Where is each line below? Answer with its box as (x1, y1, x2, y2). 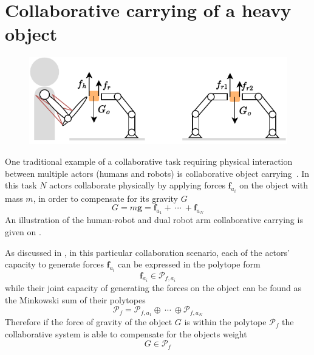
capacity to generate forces (5, 258, 104, 271)
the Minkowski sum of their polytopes (5, 293, 146, 306)
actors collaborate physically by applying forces (49, 179, 225, 191)
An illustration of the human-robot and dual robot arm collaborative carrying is (5, 213, 303, 226)
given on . (5, 226, 41, 238)
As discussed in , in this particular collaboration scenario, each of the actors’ (5, 246, 290, 258)
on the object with (239, 179, 308, 191)
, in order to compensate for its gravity (33, 191, 178, 204)
